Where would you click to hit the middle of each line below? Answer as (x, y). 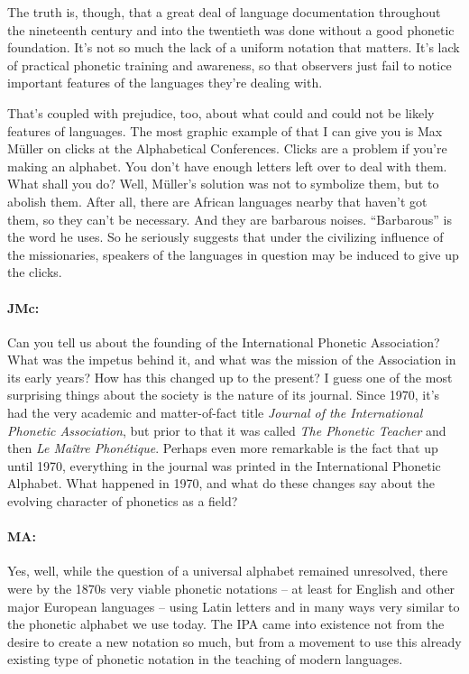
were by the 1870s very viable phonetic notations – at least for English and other (231, 589)
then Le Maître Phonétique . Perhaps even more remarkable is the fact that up (223, 448)
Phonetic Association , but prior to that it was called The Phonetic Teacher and (227, 430)
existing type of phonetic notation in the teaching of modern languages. (205, 659)
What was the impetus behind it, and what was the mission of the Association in (232, 360)
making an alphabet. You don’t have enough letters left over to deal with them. (227, 166)
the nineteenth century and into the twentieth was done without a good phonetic (231, 29)
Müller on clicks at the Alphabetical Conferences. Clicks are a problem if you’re (227, 148)
